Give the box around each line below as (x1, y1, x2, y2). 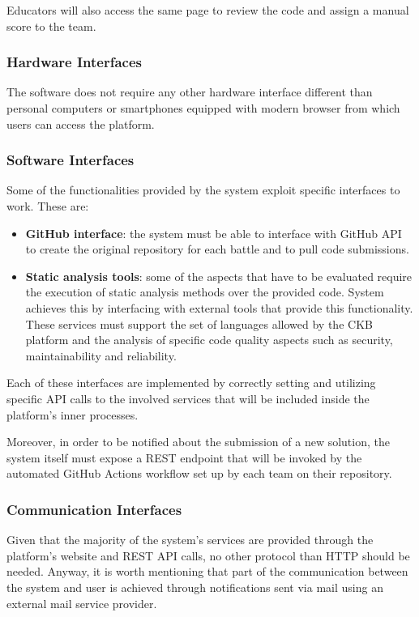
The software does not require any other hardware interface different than (6, 83, 373, 100)
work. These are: (6, 198, 89, 214)
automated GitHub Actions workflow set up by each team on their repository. (6, 465, 392, 482)
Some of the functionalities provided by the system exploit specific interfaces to (6, 181, 400, 198)
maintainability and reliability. (25, 347, 177, 364)
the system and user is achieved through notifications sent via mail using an (6, 578, 383, 595)
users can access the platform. (6, 115, 155, 132)
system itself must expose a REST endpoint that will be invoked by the (6, 449, 362, 466)
